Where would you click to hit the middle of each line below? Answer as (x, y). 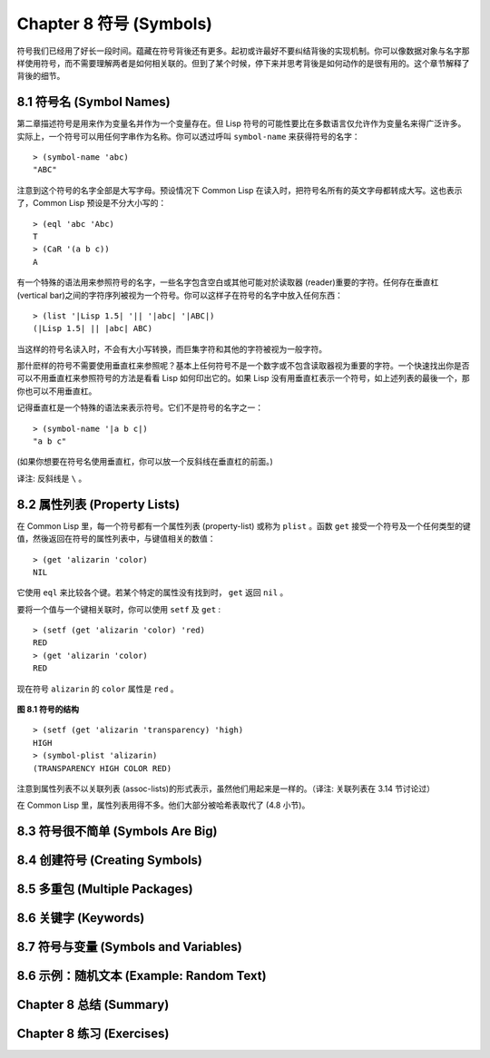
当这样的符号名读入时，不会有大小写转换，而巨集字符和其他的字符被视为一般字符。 (171, 348)
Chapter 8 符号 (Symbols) (115, 24)
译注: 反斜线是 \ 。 (52, 478)
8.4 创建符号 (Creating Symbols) (110, 861)
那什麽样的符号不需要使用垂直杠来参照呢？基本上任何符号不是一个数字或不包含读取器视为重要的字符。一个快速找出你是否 (243, 366)
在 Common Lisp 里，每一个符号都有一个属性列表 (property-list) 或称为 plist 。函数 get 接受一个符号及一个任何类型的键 (244, 525)
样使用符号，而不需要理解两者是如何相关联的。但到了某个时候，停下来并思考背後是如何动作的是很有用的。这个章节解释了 (243, 63)
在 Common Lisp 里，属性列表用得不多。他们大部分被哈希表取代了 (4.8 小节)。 (163, 805)
